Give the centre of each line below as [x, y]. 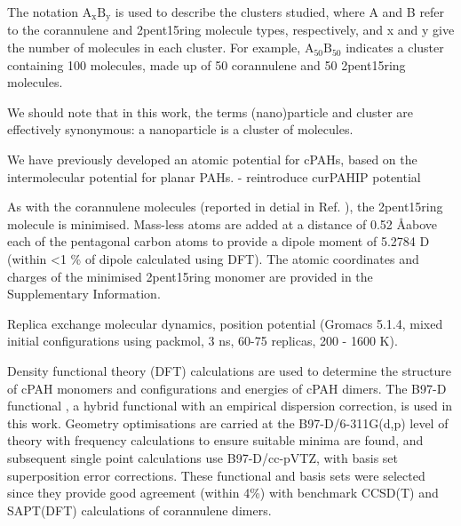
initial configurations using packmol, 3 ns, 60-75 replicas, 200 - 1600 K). [203, 341]
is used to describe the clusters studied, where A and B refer [280, 12]
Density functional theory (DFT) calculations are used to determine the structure [230, 370]
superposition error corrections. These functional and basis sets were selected [216, 475]
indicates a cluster [395, 48]
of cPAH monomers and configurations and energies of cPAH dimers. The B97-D [227, 388]
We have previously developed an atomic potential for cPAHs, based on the [212, 159]
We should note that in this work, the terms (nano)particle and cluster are [211, 112]
